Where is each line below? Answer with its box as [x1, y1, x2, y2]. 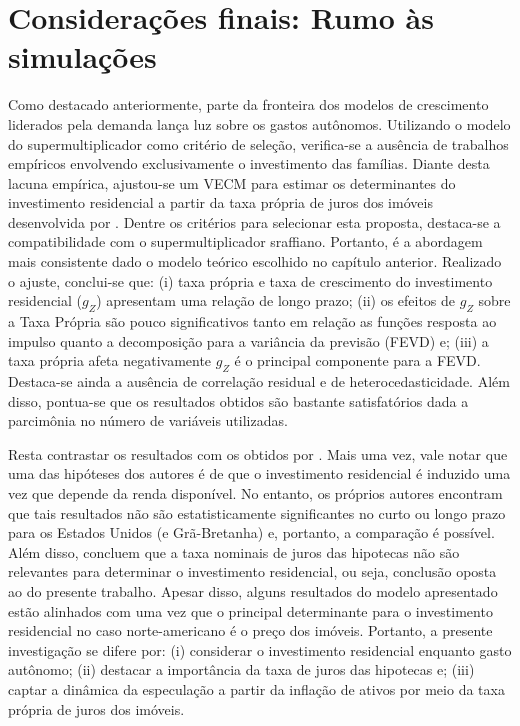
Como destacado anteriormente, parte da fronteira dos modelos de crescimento [8, 94, 489, 115]
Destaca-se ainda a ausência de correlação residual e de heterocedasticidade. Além [8, 371, 510, 392]
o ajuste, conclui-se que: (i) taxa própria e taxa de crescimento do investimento [8, 270, 493, 291]
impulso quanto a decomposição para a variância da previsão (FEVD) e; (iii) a [8, 330, 489, 351]
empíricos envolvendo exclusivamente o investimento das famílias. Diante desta [8, 153, 490, 174]
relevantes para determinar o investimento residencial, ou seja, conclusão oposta [8, 561, 497, 582]
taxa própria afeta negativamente [8, 350, 212, 371]
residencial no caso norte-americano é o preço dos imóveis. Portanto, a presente [8, 620, 493, 641]
